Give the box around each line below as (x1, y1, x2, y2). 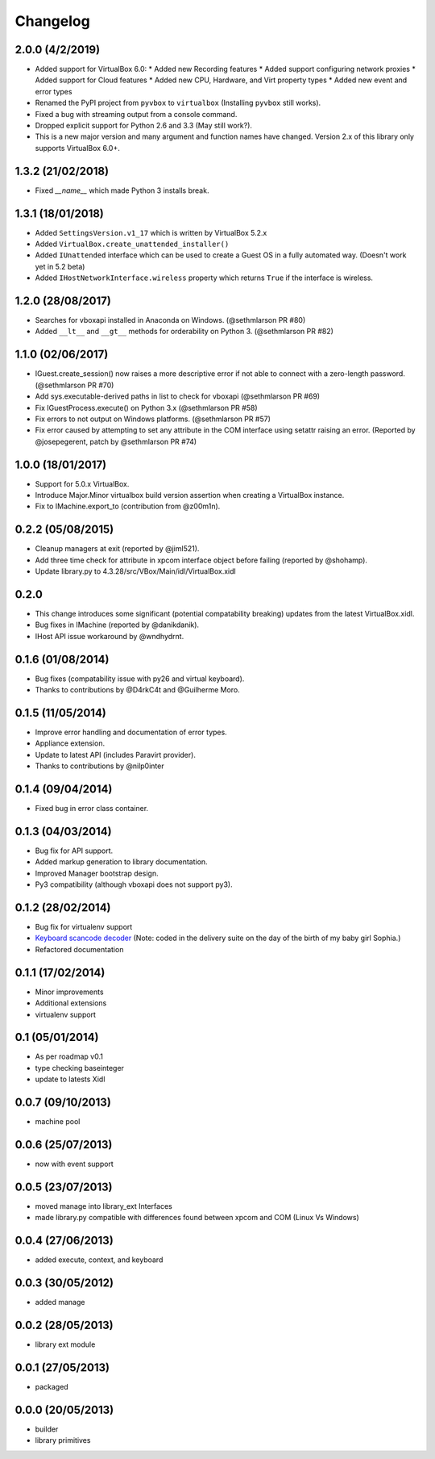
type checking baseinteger (35, 1063, 125, 1072)
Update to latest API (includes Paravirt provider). (35, 750, 197, 759)
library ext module (35, 1340, 96, 1349)
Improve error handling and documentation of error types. (35, 727, 227, 737)
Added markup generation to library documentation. (35, 857, 209, 867)
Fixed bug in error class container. (35, 804, 149, 813)
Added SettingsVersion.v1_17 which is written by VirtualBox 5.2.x (35, 228, 267, 237)
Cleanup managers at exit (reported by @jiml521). (35, 544, 200, 554)
